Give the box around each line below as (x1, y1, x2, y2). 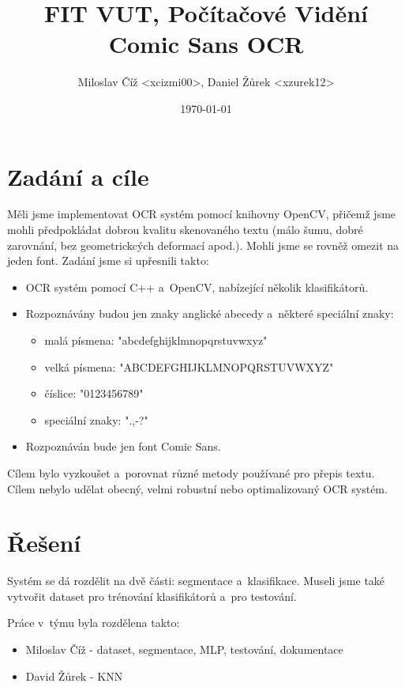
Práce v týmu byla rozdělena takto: (7, 614, 180, 631)
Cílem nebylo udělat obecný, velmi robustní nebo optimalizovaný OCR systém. (7, 480, 388, 496)
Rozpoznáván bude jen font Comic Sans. (25, 438, 221, 455)
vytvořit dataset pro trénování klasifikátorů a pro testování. (7, 587, 297, 604)
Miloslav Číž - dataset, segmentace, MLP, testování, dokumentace (25, 641, 343, 658)
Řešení (7, 527, 81, 559)
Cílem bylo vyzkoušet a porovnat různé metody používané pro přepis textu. (7, 464, 375, 481)
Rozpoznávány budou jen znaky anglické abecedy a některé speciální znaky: (25, 305, 394, 322)
